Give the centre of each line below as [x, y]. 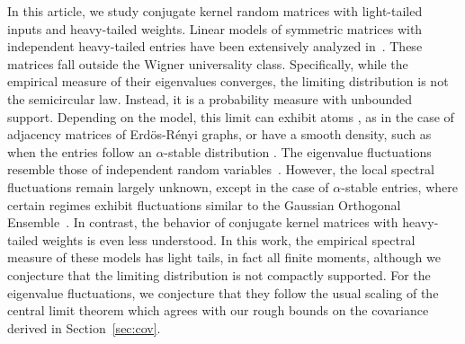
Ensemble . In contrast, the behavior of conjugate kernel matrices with [203, 222]
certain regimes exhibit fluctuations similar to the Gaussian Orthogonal [204, 204]
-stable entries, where [399, 186]
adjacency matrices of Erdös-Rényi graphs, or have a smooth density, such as [219, 134]
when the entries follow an [80, 151]
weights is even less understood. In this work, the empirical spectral [228, 239]
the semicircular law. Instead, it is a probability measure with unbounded [210, 98]
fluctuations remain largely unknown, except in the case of [168, 186]
